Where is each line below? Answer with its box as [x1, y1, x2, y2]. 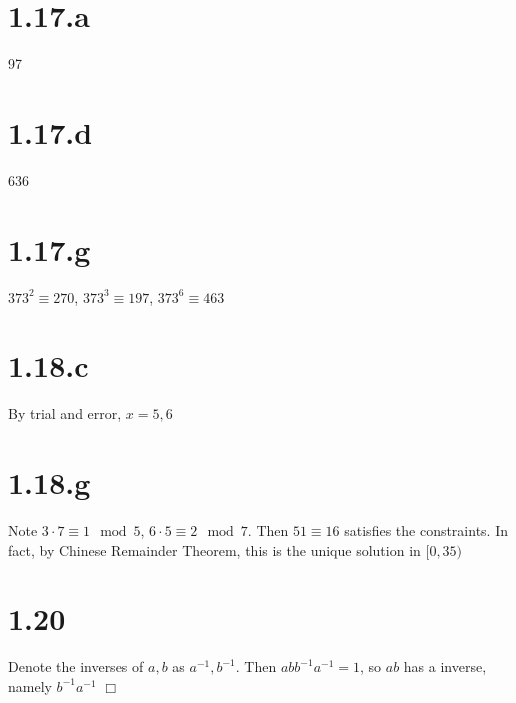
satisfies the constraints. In [344, 520, 508, 540]
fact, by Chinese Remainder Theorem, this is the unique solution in [8, 539, 421, 560]
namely [8, 675, 52, 696]
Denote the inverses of [8, 656, 144, 677]
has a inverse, [403, 656, 487, 677]
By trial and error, [8, 403, 122, 424]
